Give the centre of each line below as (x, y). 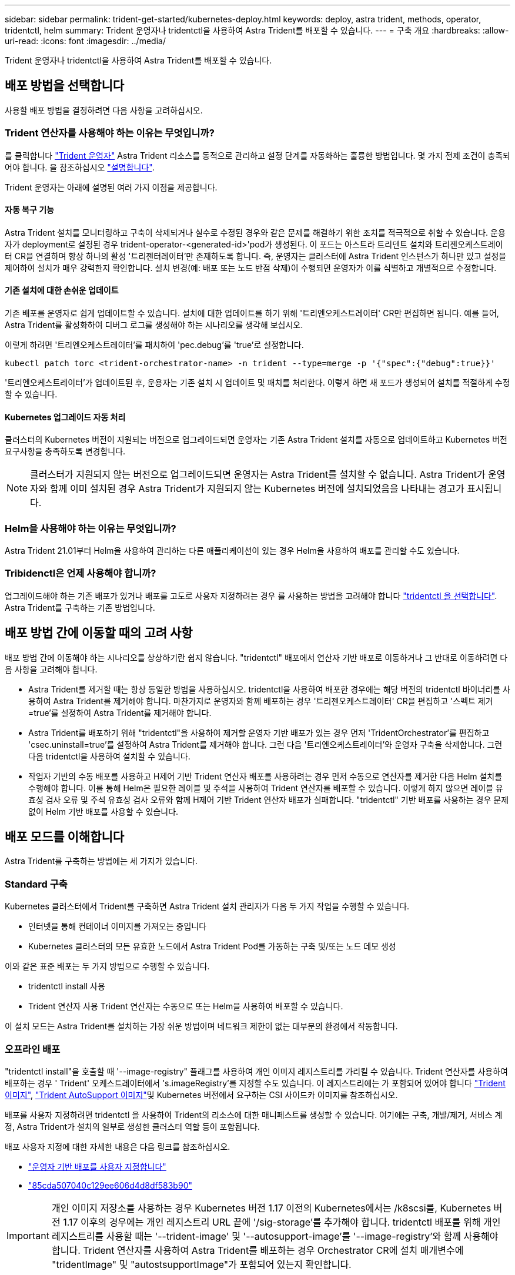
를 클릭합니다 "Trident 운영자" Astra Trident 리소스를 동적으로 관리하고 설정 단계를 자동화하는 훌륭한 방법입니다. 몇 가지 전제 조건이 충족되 (257, 155)
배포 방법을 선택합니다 (65, 86)
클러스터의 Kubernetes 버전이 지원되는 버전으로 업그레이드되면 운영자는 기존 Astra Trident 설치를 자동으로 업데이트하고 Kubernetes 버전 (256, 440)
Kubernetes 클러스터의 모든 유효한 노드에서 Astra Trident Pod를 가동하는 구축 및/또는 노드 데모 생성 (212, 946)
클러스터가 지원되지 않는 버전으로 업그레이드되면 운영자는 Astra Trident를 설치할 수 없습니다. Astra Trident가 (258, 475)
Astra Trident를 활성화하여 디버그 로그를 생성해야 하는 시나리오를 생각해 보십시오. (154, 325)
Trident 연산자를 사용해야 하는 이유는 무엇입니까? (110, 133)
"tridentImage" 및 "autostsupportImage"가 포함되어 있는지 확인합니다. (201, 1264)
